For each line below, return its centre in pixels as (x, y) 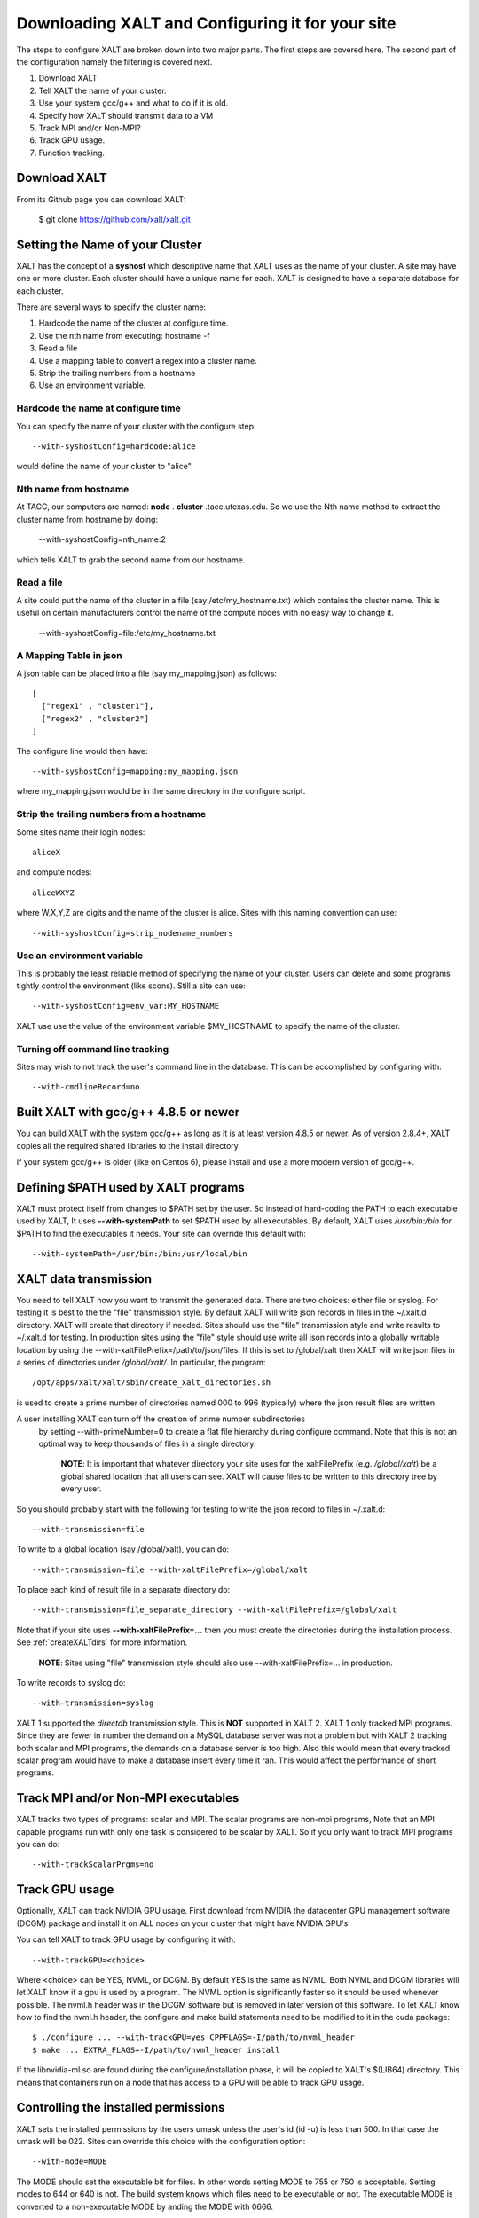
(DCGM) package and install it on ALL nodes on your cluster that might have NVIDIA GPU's (182, 1923)
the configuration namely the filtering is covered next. (114, 61)
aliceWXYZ (53, 893)
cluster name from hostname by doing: (87, 519)
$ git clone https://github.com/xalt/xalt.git (114, 219)
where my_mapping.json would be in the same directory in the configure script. (161, 791)
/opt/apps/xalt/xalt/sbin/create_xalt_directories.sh (151, 1383)
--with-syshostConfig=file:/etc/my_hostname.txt (127, 633)
